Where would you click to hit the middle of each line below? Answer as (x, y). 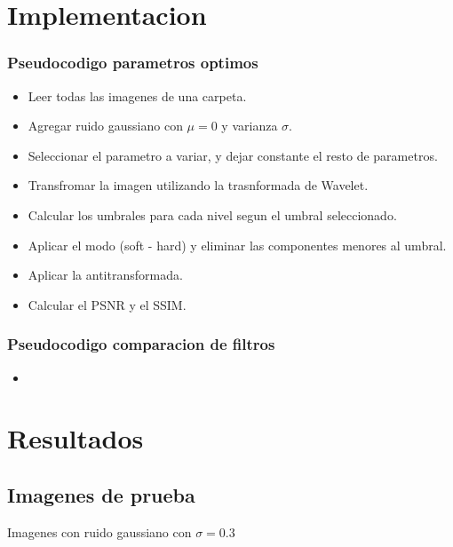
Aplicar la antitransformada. (105, 275)
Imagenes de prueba (101, 494)
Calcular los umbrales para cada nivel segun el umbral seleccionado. (212, 214)
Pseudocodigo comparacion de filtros (141, 344)
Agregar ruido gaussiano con (105, 126)
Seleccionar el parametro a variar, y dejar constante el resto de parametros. (233, 155)
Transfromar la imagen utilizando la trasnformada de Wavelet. (198, 185)
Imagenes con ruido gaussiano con (99, 531)
